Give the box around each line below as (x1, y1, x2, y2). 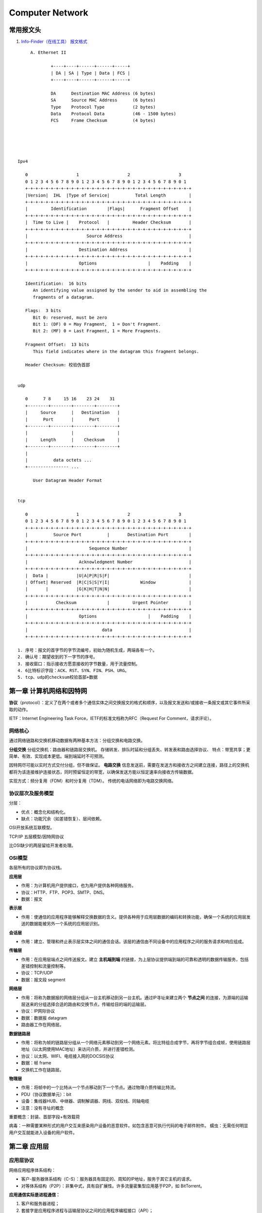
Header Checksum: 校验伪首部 (25, 362, 90, 368)
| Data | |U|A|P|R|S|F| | (25, 573, 192, 578)
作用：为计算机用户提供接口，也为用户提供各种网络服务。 (21, 883, 136, 888)
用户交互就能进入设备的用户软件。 (9, 1130, 77, 1135)
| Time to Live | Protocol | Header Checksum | (25, 220, 192, 225)
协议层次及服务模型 (9, 790, 54, 797)
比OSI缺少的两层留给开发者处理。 (9, 842, 76, 849)
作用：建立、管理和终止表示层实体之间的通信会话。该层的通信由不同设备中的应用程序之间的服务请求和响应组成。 (21, 938, 246, 944)
